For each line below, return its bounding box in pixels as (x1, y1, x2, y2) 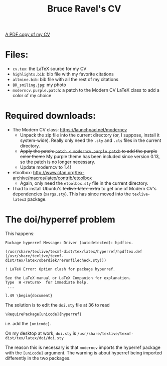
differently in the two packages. (5, 355, 71, 361)
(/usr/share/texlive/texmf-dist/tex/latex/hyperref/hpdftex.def (5, 249, 142, 254)
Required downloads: (5, 110, 96, 121)
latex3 (12, 197, 27, 202)
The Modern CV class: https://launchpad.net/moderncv (12, 127, 127, 133)
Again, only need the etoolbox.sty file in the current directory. (20, 180, 149, 186)
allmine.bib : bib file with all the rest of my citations (12, 77, 119, 83)
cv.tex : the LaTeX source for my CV (12, 66, 87, 72)
